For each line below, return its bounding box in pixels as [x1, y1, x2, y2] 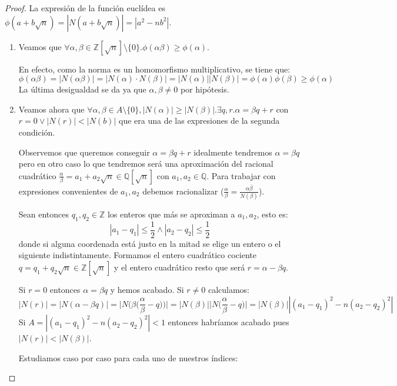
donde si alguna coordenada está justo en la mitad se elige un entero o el [18, 237, 281, 249]
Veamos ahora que [18, 103, 85, 115]
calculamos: [208, 283, 250, 295]
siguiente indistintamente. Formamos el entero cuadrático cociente [18, 249, 256, 261]
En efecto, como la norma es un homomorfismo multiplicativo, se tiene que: [18, 62, 291, 75]
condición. [18, 126, 55, 138]
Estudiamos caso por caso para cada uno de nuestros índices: [18, 351, 238, 364]
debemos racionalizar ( [142, 184, 224, 197]
